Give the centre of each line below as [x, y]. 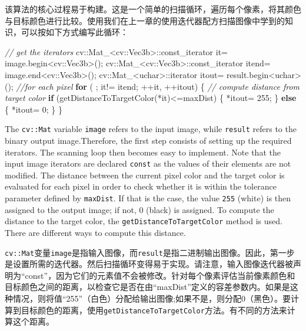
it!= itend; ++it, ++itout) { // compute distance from [200, 86]
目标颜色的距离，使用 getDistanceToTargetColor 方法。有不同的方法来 [154, 310]
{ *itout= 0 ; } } [34, 109]
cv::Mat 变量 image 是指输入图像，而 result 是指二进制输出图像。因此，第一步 [150, 252]
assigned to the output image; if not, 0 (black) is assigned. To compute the [139, 209]
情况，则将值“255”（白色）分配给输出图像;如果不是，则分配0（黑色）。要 [152, 298]
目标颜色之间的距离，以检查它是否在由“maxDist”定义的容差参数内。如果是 [147, 287]
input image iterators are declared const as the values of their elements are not [148, 163]
